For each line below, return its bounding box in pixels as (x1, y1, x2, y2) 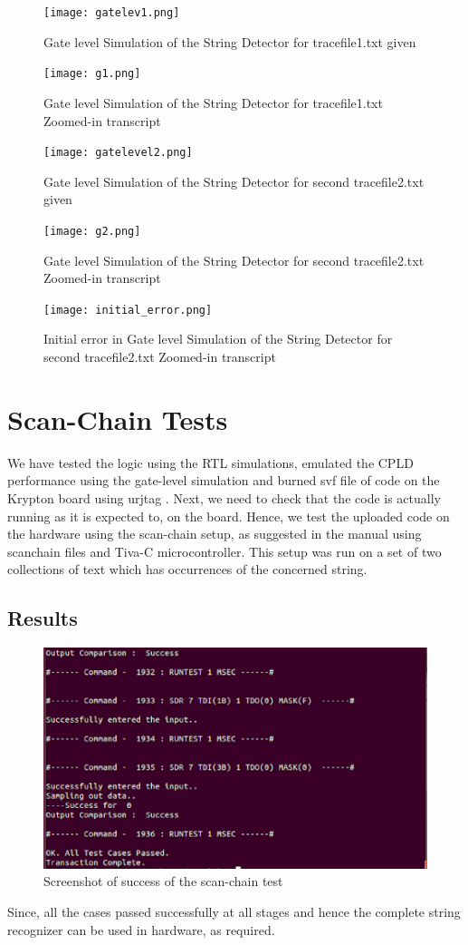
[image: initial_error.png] (43, 303, 213, 317)
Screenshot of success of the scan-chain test (43, 872, 283, 891)
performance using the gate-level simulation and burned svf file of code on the (7, 471, 440, 490)
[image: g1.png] (43, 67, 141, 81)
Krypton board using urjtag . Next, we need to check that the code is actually (7, 488, 441, 507)
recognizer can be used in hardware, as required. (7, 920, 275, 939)
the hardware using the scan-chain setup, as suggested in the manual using (7, 524, 422, 543)
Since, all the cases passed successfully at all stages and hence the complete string (7, 901, 461, 921)
